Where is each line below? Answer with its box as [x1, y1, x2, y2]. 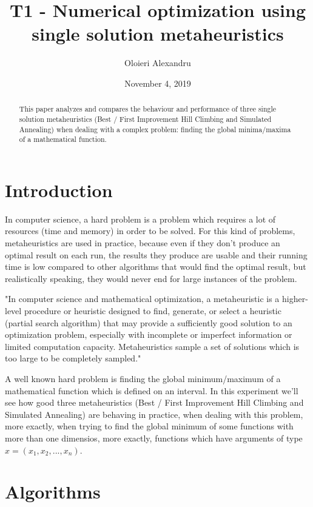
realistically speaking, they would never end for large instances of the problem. [5, 272, 297, 284]
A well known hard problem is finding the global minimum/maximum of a [5, 372, 281, 384]
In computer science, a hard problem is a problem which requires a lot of [5, 212, 276, 225]
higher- [282, 292, 308, 305]
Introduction [5, 177, 113, 202]
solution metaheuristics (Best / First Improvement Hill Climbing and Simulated [19, 113, 272, 124]
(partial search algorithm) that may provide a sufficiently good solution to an [5, 316, 292, 329]
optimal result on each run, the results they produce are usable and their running [5, 248, 308, 261]
